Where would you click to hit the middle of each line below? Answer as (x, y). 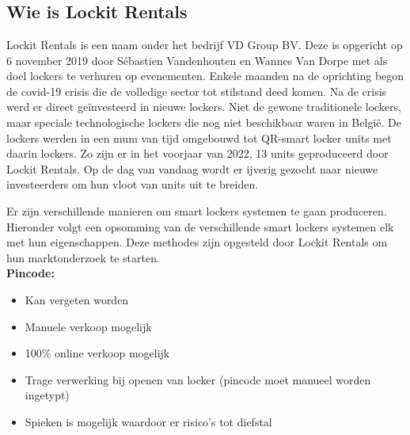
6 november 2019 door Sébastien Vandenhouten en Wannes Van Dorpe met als (197, 60)
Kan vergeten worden (77, 299)
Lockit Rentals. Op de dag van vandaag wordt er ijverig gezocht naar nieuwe (192, 168)
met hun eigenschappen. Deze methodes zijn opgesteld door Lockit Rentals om (197, 242)
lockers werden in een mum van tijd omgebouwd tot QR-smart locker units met (199, 137)
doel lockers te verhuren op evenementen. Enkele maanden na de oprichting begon (205, 76)
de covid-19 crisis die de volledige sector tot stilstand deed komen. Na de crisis (197, 91)
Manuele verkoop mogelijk (88, 326)
